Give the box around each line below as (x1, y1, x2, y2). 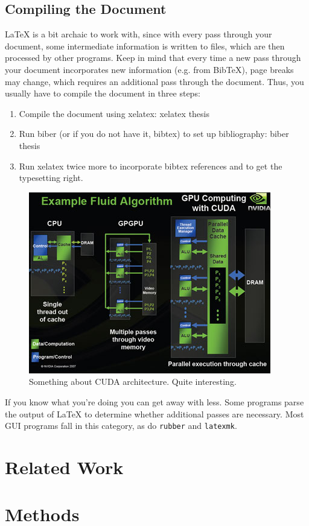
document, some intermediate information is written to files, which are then (5, 39, 285, 52)
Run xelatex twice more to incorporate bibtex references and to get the (19, 159, 282, 172)
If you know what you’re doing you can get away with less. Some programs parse (5, 395, 304, 408)
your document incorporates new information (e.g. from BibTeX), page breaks (5, 63, 294, 75)
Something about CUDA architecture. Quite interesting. (29, 375, 237, 388)
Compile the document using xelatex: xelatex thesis (19, 107, 210, 119)
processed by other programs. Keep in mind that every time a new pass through (5, 51, 301, 64)
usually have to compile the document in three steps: (5, 87, 200, 100)
